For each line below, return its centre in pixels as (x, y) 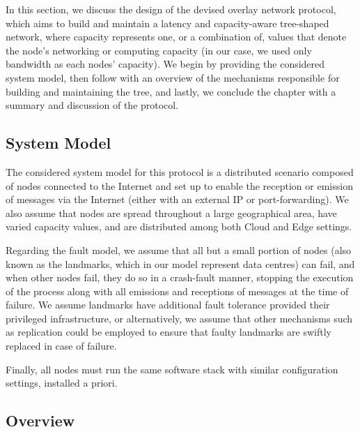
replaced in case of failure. (61, 346)
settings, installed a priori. (62, 383)
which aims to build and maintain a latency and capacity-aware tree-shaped (167, 23)
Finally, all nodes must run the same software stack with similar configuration (172, 369)
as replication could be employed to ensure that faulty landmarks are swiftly (169, 332)
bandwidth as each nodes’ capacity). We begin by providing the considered (165, 64)
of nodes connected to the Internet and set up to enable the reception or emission (179, 185)
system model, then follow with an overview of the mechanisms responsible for (173, 77)
